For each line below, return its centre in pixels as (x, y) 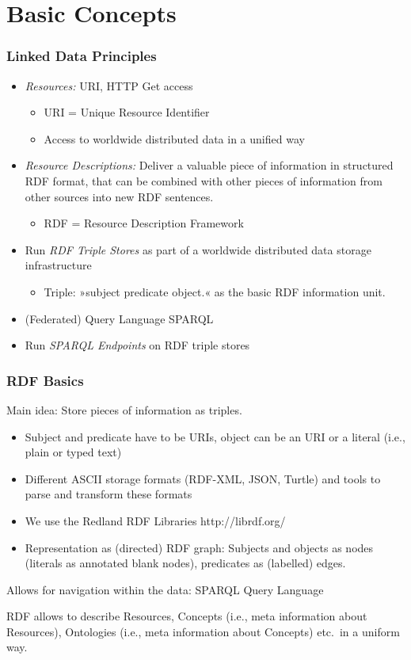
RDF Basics (45, 380)
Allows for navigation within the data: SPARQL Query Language (165, 589)
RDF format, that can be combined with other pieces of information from (204, 180)
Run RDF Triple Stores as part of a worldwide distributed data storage (198, 249)
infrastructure (58, 265)
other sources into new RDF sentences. (119, 196)
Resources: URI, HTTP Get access (109, 85)
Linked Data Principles (82, 56)
